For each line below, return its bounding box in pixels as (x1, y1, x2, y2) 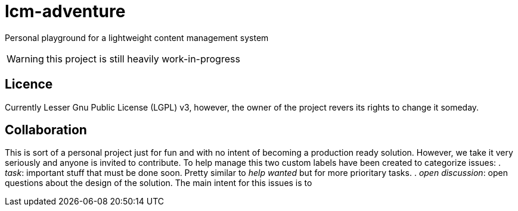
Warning (7, 52, 44, 65)
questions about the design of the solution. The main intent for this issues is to (5, 178, 312, 188)
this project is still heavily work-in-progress (46, 52, 240, 65)
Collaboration (5, 122, 87, 138)
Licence (5, 77, 53, 92)
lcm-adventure (5, 1, 126, 21)
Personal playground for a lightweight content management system (5, 32, 269, 43)
